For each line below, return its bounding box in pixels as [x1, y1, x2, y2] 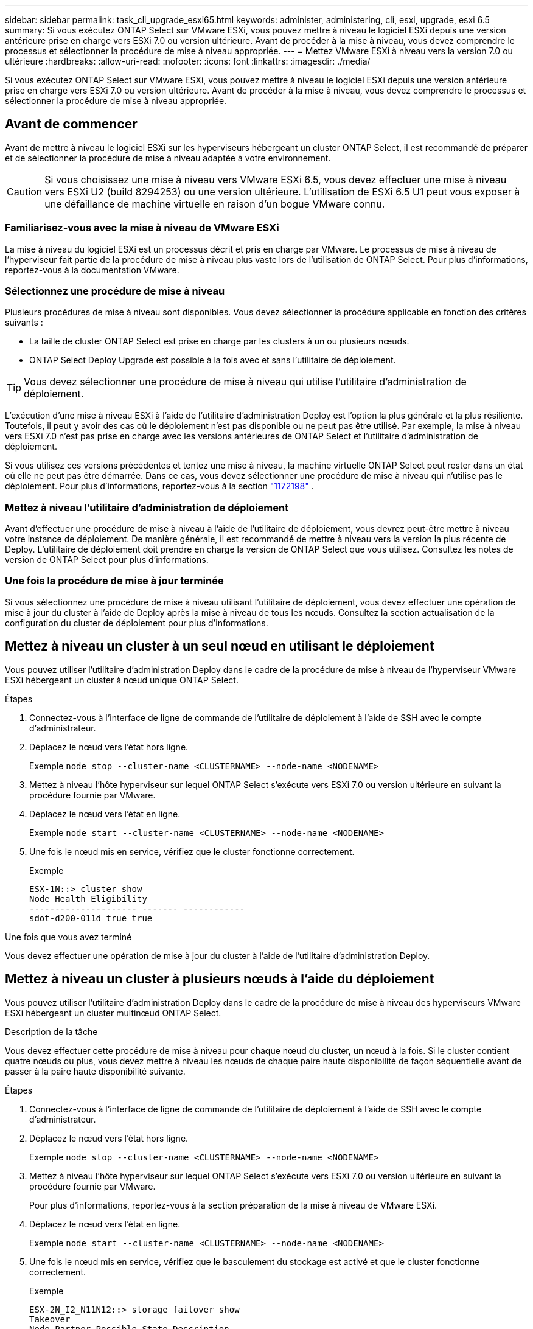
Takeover [29, 1314, 71, 1324]
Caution [7, 185, 43, 198]
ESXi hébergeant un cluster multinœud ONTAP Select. [5, 1007, 221, 1018]
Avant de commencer [5, 116, 138, 132]
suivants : [5, 317, 43, 328]
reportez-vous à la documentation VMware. [5, 264, 179, 275]
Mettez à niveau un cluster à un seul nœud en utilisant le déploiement [5, 638, 434, 654]
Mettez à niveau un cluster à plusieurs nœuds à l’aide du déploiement [5, 971, 434, 987]
